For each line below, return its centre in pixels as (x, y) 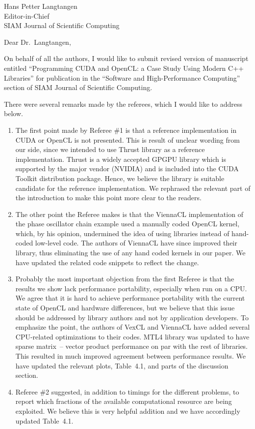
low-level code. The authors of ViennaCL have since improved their (136, 243)
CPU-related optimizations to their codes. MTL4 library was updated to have (132, 336)
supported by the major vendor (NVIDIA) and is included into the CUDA (127, 169)
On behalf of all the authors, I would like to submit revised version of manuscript (126, 58)
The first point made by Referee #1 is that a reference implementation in (126, 130)
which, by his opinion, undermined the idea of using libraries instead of (122, 233)
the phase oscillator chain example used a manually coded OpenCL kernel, (127, 224)
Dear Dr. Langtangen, (38, 42)
